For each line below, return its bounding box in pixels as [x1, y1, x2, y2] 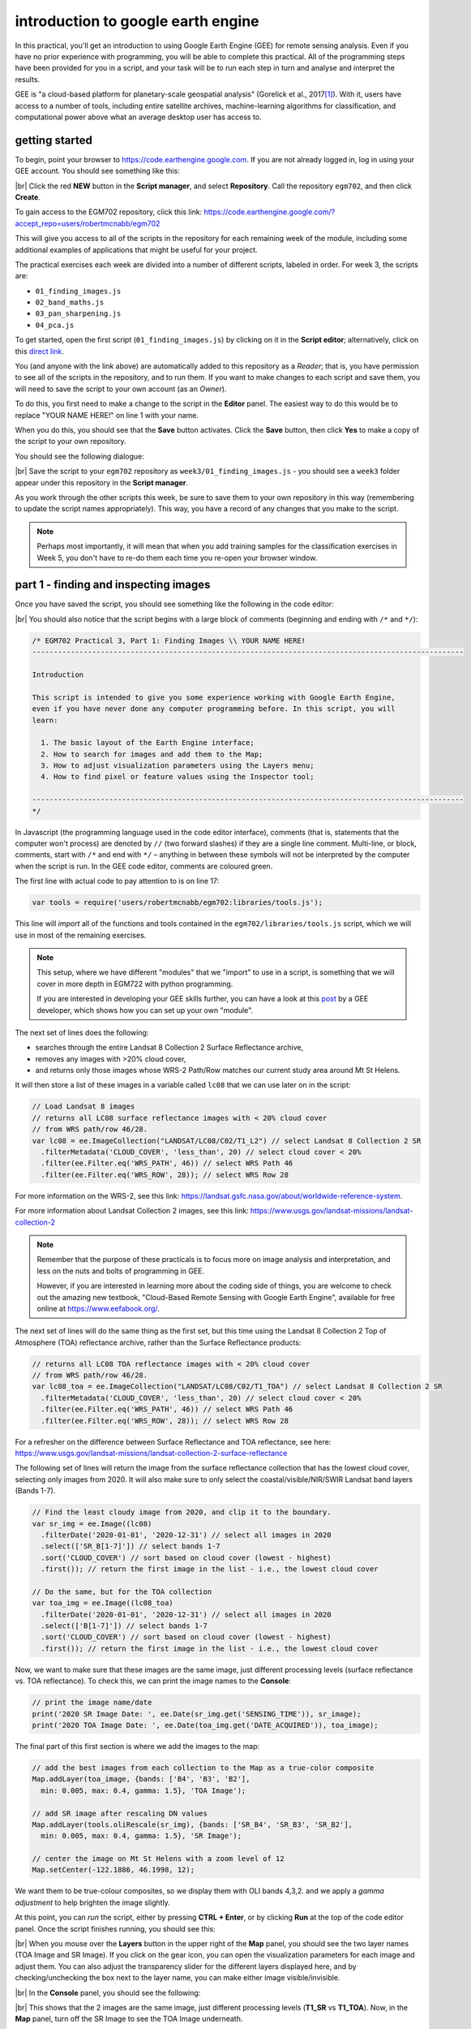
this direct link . [15, 346, 65, 356]
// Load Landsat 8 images [32, 1102, 135, 1111]
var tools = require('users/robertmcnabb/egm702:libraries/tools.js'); [32, 898, 323, 907]
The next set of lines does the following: [15, 1027, 149, 1037]
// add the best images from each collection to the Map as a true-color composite [32, 1763, 375, 1773]
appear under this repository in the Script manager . [15, 477, 189, 487]
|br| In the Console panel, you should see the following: [15, 1988, 201, 1997]
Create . [15, 192, 41, 202]
